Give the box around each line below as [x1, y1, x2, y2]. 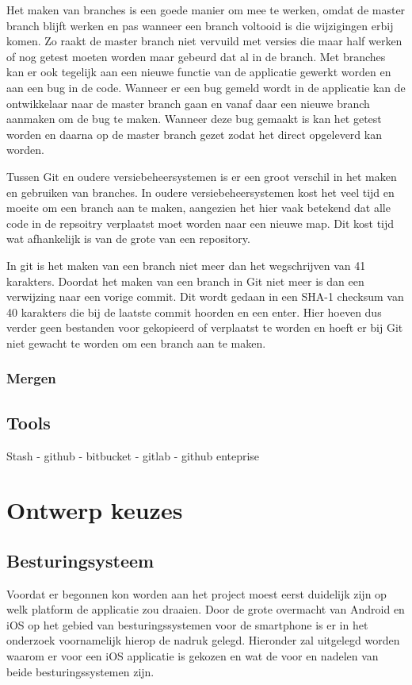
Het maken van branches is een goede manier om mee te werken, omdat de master [6, 2, 406, 17]
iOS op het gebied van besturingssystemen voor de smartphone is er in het [6, 616, 368, 633]
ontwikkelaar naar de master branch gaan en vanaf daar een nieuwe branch [6, 94, 370, 111]
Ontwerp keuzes [6, 494, 183, 526]
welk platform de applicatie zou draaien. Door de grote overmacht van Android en [6, 601, 405, 618]
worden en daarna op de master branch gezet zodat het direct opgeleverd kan [6, 125, 382, 142]
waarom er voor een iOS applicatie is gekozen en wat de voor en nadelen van [6, 648, 379, 664]
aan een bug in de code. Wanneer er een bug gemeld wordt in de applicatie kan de [6, 79, 406, 95]
